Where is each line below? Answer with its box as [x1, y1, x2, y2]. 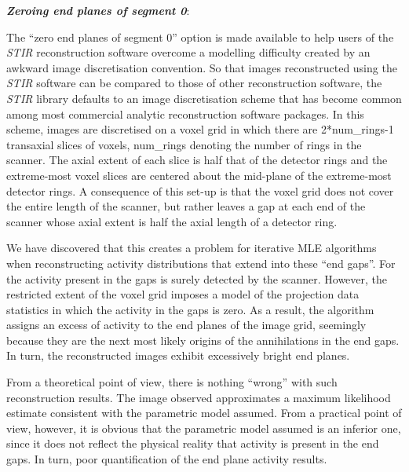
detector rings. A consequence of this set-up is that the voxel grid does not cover [6, 182, 394, 199]
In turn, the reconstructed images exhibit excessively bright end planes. [6, 347, 350, 364]
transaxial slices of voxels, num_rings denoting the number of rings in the [6, 136, 362, 152]
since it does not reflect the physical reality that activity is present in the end [6, 435, 379, 452]
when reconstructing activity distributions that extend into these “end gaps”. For [6, 254, 396, 271]
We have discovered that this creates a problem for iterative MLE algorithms [6, 240, 377, 256]
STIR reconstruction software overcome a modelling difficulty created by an [6, 44, 371, 60]
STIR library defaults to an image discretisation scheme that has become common [6, 90, 402, 106]
